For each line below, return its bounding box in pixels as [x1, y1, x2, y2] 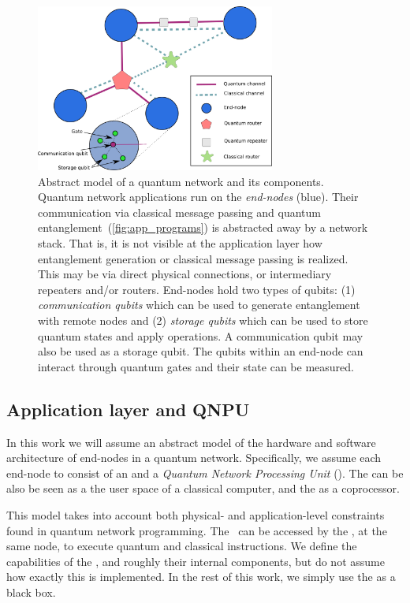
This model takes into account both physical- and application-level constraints [6, 506, 385, 523]
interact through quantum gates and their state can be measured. [38, 358, 354, 374]
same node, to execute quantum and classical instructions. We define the [6, 538, 357, 554]
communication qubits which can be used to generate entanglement [38, 296, 360, 313]
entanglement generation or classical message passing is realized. [38, 250, 348, 266]
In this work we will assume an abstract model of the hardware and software [6, 434, 376, 450]
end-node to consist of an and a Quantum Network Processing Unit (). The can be [6, 464, 404, 481]
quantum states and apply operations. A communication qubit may [38, 327, 363, 344]
